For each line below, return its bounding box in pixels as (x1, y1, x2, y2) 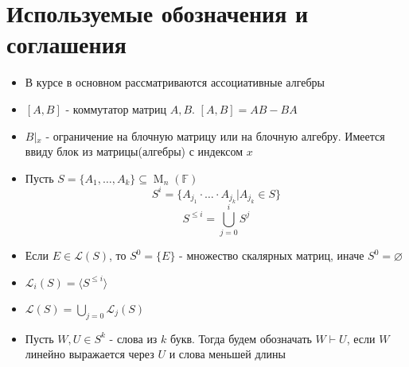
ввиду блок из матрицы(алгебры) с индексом (25, 143, 243, 160)
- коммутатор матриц (65, 100, 166, 117)
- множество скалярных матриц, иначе (179, 247, 364, 264)
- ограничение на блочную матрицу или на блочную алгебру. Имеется (45, 127, 385, 144)
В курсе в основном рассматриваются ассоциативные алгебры (25, 74, 325, 91)
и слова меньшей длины (169, 346, 286, 362)
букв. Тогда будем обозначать (170, 330, 312, 346)
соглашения (6, 28, 127, 60)
